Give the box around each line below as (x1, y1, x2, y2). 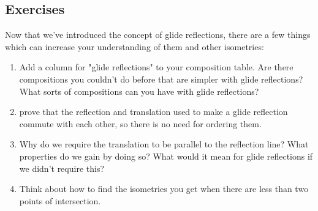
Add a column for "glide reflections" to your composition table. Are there (19, 61, 293, 73)
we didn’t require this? (19, 161, 105, 174)
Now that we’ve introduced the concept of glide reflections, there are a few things (5, 28, 311, 41)
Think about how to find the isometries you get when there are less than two (19, 182, 309, 195)
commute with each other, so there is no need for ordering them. (19, 117, 262, 130)
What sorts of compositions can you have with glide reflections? (19, 84, 259, 97)
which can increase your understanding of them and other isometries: (5, 40, 264, 53)
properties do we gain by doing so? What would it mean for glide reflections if (19, 149, 313, 162)
